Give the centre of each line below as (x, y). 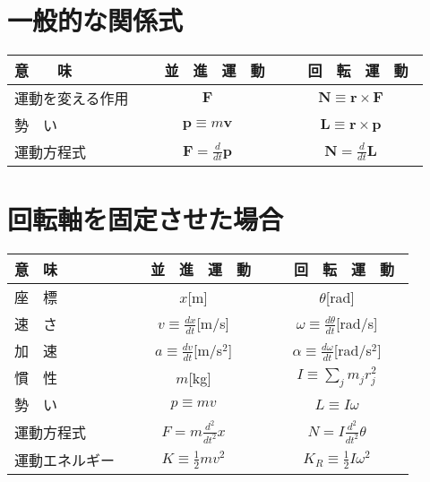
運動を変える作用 (72, 99)
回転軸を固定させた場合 (146, 219)
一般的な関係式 (95, 20)
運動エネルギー (65, 460)
